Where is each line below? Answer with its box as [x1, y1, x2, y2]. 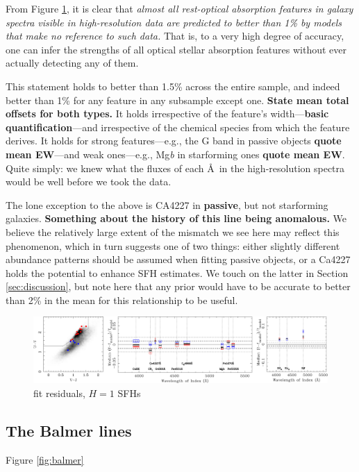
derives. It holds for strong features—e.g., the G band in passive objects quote [6, 133, 342, 148]
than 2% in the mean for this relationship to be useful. [6, 292, 238, 307]
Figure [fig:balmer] [6, 452, 84, 466]
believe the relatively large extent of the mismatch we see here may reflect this [6, 224, 340, 239]
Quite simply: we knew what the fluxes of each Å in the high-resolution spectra [6, 160, 345, 175]
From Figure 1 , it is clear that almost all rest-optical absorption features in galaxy [6, 1, 353, 15]
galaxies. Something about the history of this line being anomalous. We [6, 211, 347, 226]
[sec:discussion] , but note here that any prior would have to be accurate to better [6, 279, 351, 294]
